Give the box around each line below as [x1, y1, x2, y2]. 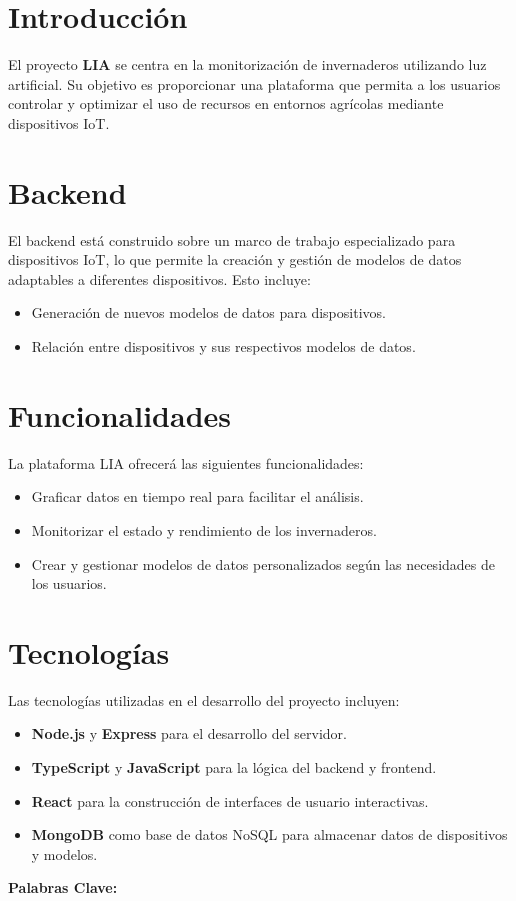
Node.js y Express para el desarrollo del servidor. [31, 723, 347, 744]
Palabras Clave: [8, 877, 118, 898]
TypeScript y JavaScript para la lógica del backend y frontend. [31, 757, 437, 777]
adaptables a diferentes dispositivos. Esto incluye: [8, 268, 311, 289]
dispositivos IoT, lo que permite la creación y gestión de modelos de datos [8, 249, 462, 270]
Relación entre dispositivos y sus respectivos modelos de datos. [31, 336, 416, 356]
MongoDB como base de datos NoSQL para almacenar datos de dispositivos [31, 824, 508, 845]
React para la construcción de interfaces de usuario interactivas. [31, 790, 429, 811]
